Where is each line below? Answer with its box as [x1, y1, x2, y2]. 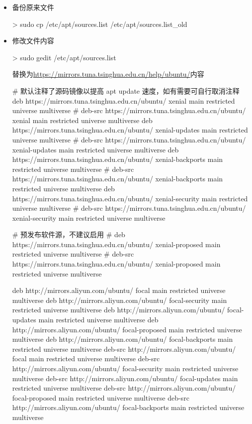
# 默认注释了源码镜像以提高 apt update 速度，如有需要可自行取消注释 [12, 85, 240, 96]
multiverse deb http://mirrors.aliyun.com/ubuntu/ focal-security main [12, 294, 227, 305]
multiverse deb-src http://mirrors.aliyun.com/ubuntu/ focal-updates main [12, 373, 238, 383]
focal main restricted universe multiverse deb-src [12, 353, 160, 364]
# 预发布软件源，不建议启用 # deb [12, 229, 125, 240]
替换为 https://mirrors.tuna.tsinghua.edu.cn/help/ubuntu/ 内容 [12, 69, 204, 79]
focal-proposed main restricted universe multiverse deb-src [12, 392, 189, 403]
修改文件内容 [12, 35, 54, 46]
